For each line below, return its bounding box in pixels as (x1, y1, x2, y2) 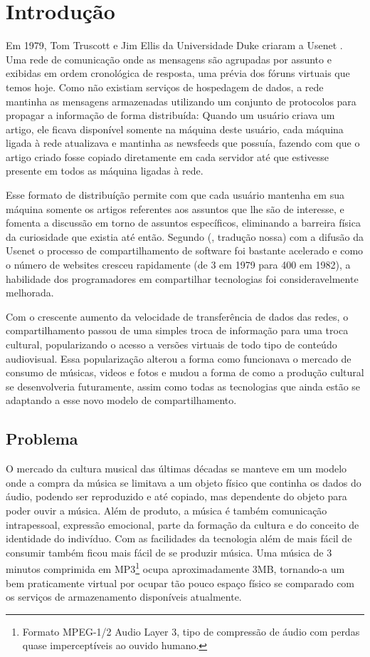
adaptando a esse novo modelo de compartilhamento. (6, 393, 237, 408)
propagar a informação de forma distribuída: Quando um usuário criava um (6, 108, 335, 123)
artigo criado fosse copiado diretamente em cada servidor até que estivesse (6, 149, 329, 164)
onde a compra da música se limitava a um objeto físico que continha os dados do (6, 475, 361, 490)
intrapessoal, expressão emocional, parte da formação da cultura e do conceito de (6, 517, 359, 532)
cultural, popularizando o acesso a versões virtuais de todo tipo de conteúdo (6, 337, 337, 351)
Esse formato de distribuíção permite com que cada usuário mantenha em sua (6, 187, 344, 202)
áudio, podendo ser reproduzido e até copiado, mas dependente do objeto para (6, 489, 347, 504)
